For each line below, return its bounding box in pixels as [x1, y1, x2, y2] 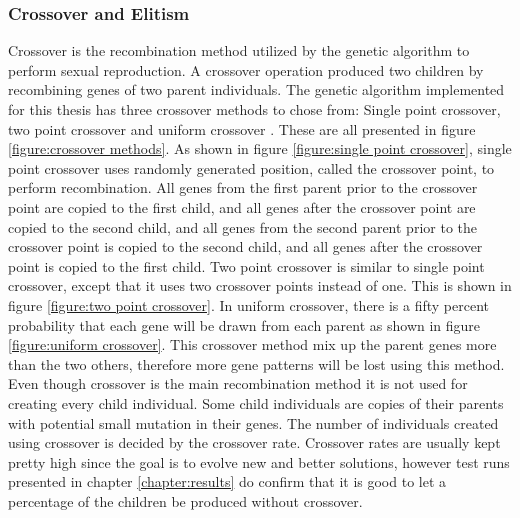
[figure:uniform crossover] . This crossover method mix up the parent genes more [8, 334, 497, 355]
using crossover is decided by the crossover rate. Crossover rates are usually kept [8, 432, 501, 453]
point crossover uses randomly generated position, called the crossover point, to [8, 157, 495, 178]
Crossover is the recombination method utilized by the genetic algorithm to [8, 40, 470, 61]
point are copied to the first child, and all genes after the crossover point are [8, 196, 476, 217]
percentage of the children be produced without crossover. [8, 490, 363, 511]
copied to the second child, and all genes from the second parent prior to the [8, 216, 477, 237]
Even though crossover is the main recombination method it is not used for [8, 373, 468, 394]
